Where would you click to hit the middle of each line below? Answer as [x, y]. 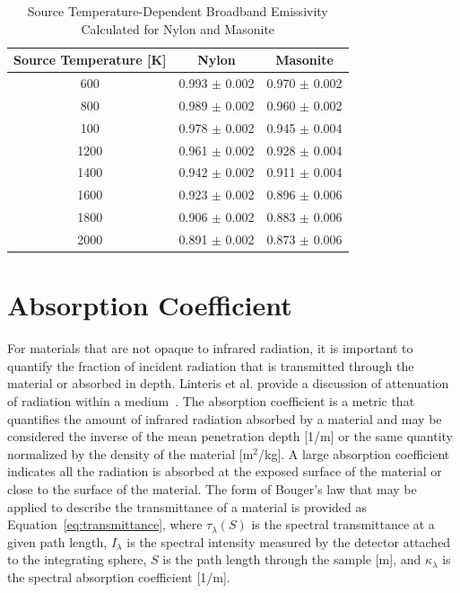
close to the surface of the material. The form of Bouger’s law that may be [212, 488]
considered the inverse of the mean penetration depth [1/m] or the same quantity [230, 436]
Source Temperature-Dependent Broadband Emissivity [178, 11]
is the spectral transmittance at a [343, 524]
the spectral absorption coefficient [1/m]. [119, 576]
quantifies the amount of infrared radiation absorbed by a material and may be [225, 418]
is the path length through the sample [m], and [292, 559]
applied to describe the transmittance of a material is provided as [187, 506]
